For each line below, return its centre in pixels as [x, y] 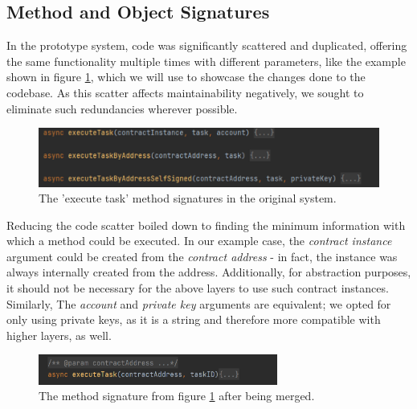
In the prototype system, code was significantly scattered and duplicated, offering [207, 45]
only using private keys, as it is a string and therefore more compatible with [194, 319]
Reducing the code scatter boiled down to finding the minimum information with [206, 225]
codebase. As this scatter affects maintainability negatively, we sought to [185, 92]
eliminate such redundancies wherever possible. [122, 108]
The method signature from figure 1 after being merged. [177, 396]
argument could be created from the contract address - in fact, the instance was [202, 256]
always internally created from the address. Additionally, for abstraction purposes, [209, 272]
